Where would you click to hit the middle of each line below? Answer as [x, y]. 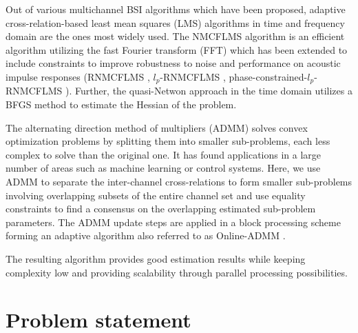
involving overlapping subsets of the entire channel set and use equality [156, 195]
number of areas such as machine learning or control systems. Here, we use [163, 168]
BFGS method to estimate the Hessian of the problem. [121, 104]
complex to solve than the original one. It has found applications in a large [164, 154]
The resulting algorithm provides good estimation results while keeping [156, 258]
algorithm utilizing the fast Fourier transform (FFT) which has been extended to [177, 49]
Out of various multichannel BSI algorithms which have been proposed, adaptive [176, 9]
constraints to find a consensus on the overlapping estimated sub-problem [161, 209]
